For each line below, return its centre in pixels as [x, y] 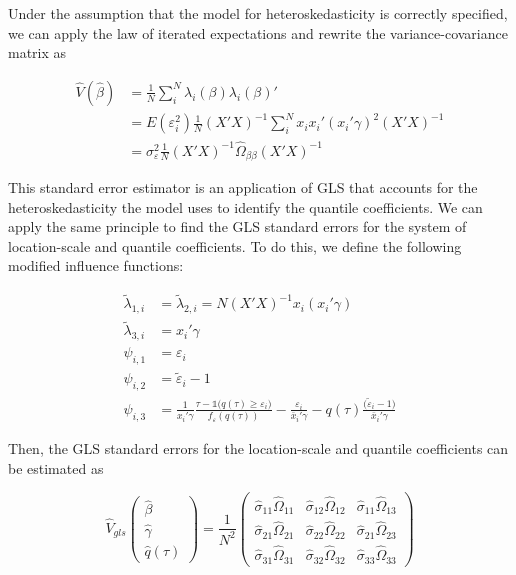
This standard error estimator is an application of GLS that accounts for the [243, 187]
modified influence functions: [96, 265]
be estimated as [56, 467]
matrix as [37, 52]
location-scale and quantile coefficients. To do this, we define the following [235, 245]
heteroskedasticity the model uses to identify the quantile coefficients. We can [245, 206]
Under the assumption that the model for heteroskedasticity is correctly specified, [258, 13]
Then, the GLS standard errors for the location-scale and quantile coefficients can [258, 448]
